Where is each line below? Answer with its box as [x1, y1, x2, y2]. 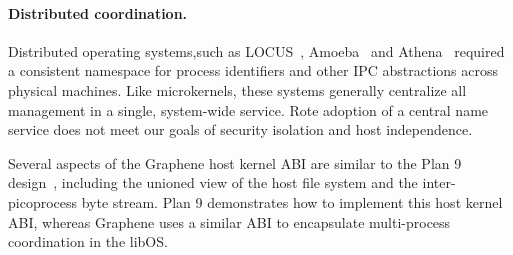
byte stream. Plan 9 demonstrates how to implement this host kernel [81, 191, 503, 212]
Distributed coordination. [8, 2, 188, 23]
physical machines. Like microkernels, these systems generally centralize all [8, 79, 467, 100]
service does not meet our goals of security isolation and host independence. [8, 119, 473, 140]
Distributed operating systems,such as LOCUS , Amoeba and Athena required [8, 40, 505, 61]
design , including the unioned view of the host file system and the [8, 172, 418, 193]
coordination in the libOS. [8, 231, 168, 252]
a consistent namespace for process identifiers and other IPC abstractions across [8, 60, 498, 81]
